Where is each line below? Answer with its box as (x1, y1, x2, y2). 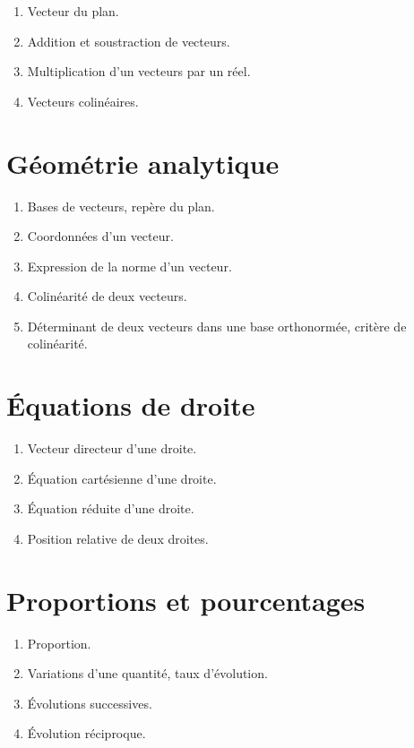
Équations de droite (6, 387, 255, 424)
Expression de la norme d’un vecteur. (27, 256, 232, 275)
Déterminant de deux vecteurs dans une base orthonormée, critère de (27, 316, 407, 335)
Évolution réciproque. (27, 724, 146, 743)
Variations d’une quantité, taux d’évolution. (27, 664, 268, 683)
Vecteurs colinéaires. (27, 91, 139, 110)
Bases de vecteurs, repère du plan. (27, 196, 215, 215)
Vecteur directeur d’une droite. (27, 439, 197, 458)
